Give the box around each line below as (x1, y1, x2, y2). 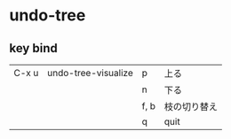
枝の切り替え (163, 101, 219, 112)
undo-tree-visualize (47, 67, 133, 79)
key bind (9, 41, 58, 56)
